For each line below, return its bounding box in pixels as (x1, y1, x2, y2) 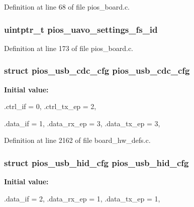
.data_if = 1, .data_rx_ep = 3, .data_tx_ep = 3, (4, 118, 160, 128)
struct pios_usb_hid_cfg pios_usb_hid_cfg (4, 156, 189, 169)
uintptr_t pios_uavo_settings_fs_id (4, 23, 158, 35)
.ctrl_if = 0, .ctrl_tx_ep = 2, (4, 101, 96, 112)
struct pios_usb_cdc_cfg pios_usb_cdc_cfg (4, 64, 190, 77)
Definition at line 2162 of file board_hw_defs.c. (4, 135, 151, 145)
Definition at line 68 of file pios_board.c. (4, 2, 130, 12)
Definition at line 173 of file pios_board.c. (4, 42, 134, 53)
